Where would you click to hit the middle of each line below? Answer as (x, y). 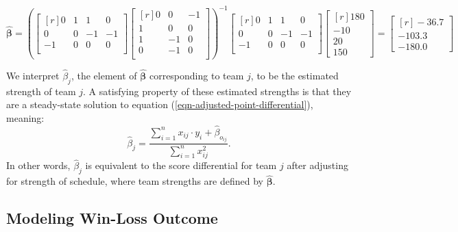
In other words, (38, 165)
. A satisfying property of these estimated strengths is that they (217, 91)
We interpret (33, 75)
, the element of (104, 75)
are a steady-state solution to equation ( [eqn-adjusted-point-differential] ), (160, 104)
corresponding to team (196, 75)
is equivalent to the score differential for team (181, 165)
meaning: (25, 117)
